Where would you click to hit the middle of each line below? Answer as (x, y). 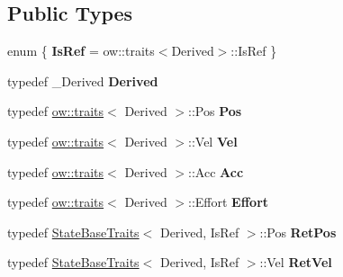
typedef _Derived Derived (83, 80)
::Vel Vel (213, 141)
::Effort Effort (229, 202)
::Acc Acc (216, 171)
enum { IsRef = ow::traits (81, 51)
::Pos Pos (215, 111)
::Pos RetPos (298, 232)
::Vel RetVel (296, 262)
